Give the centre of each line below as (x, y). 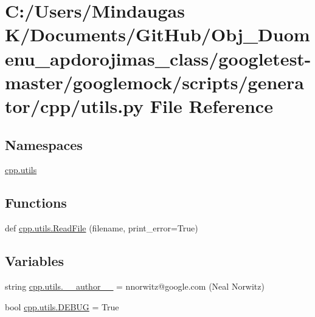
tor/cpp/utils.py (74, 105)
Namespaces (44, 144)
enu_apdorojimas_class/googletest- (158, 58)
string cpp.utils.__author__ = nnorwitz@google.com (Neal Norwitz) (135, 286)
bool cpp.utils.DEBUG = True (62, 306)
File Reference (211, 105)
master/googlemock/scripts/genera (155, 82)
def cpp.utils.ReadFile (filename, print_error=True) (102, 228)
